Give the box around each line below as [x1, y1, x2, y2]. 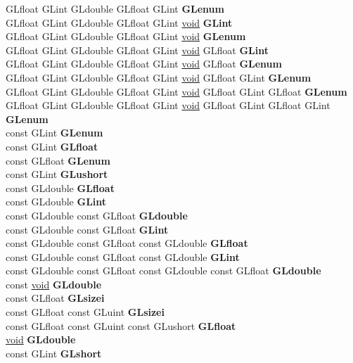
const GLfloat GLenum [6, 153, 110, 167]
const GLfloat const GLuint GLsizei [6, 305, 165, 319]
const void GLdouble [6, 276, 102, 291]
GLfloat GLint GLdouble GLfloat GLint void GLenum [6, 29, 246, 44]
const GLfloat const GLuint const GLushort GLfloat [6, 318, 236, 333]
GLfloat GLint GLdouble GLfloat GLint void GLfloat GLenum [6, 56, 282, 71]
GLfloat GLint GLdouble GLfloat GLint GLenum [6, 1, 224, 15]
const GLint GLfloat [6, 139, 98, 153]
